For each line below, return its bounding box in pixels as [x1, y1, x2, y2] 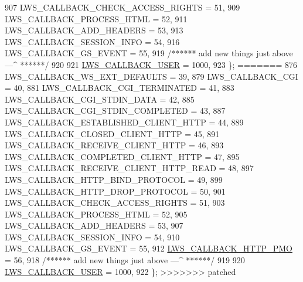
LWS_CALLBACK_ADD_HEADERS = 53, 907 [5, 219, 183, 232]
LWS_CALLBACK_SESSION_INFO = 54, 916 [5, 35, 180, 47]
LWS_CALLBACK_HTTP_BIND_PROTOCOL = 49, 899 [5, 173, 223, 185]
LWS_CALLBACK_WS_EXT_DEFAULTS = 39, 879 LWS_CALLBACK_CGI [5, 70, 298, 82]
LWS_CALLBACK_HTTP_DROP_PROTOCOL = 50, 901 [5, 185, 226, 197]
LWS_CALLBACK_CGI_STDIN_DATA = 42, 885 [5, 93, 195, 105]
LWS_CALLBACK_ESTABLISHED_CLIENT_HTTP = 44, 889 [5, 115, 244, 128]
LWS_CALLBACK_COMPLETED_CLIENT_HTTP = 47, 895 [5, 150, 240, 162]
